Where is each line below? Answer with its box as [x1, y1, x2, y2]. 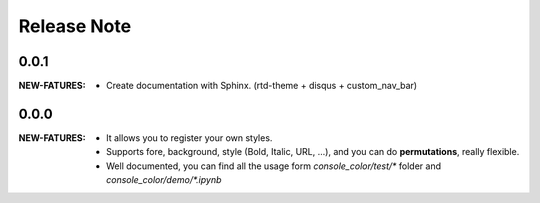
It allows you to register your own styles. [106, 131, 273, 144]
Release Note [18, 15, 132, 37]
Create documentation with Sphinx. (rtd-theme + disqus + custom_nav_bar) [106, 80, 418, 92]
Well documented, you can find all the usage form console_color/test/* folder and [106, 160, 442, 172]
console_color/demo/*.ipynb [106, 174, 222, 186]
